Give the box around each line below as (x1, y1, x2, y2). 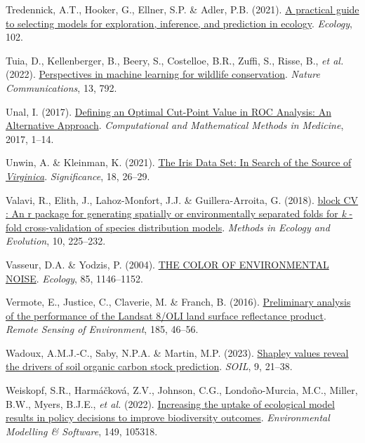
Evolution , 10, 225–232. (6, 233, 106, 248)
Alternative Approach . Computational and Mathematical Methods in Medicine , (6, 118, 344, 132)
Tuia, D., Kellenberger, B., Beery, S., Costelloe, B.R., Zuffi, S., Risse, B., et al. (6, 53, 344, 67)
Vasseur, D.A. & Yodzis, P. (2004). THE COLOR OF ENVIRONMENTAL (6, 257, 329, 271)
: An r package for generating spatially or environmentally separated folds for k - (6, 206, 353, 221)
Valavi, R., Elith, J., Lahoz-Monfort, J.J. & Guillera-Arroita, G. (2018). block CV (6, 192, 359, 207)
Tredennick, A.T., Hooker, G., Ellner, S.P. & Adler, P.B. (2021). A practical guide (6, 2, 359, 16)
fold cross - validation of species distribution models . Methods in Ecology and (6, 219, 330, 234)
